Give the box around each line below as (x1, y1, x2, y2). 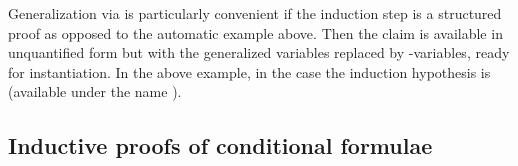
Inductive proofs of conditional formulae (8, 130, 433, 161)
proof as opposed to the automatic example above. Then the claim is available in (8, 22, 503, 43)
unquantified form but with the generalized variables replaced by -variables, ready (8, 42, 510, 63)
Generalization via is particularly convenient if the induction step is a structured (8, 3, 502, 23)
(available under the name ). (8, 81, 182, 102)
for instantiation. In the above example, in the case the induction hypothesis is (8, 61, 491, 82)
